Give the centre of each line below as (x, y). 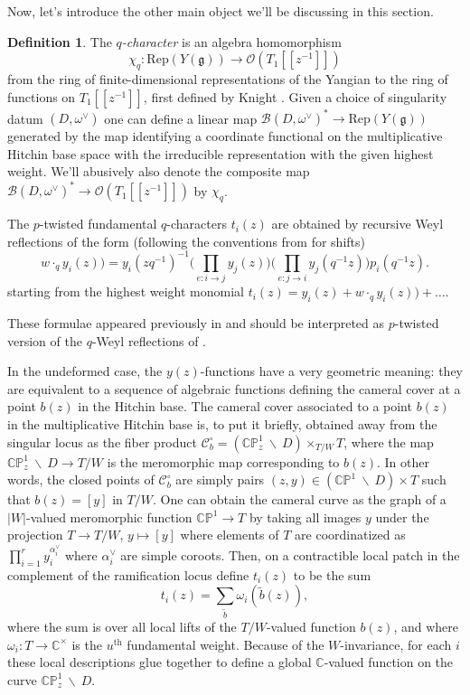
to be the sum (332, 574)
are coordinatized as (350, 535)
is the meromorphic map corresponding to (223, 461)
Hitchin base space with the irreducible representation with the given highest (221, 153)
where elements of (230, 535)
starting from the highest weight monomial (126, 291)
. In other (403, 461)
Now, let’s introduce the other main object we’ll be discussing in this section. (221, 11)
